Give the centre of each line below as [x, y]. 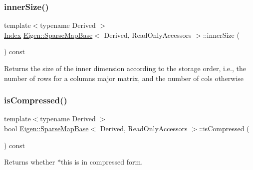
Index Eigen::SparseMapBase [48, 35]
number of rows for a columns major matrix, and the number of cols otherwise [124, 78]
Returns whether [30, 162]
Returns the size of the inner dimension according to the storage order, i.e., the [125, 68]
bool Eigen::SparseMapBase [46, 128]
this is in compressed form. [102, 162]
